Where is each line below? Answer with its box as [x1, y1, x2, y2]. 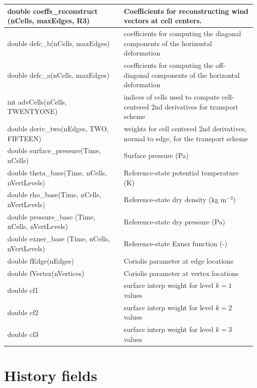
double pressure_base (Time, [7, 211, 96, 222]
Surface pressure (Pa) [124, 150, 189, 161]
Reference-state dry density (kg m [124, 194, 227, 205]
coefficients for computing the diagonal [124, 28, 241, 38]
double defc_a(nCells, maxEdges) [7, 69, 110, 80]
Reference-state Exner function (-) [124, 238, 227, 249]
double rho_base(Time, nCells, [7, 189, 101, 200]
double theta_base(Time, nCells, [7, 167, 107, 177]
